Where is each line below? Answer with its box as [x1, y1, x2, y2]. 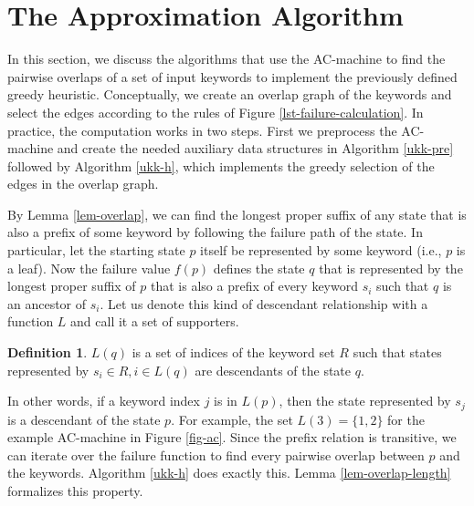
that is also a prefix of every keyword [151, 276, 358, 295]
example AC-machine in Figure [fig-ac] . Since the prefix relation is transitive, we [7, 428, 457, 447]
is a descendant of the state [7, 409, 161, 429]
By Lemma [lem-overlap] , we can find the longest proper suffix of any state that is [7, 204, 467, 223]
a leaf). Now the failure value [7, 258, 171, 277]
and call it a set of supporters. [70, 312, 239, 331]
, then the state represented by [279, 391, 451, 410]
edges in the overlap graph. [7, 174, 159, 193]
